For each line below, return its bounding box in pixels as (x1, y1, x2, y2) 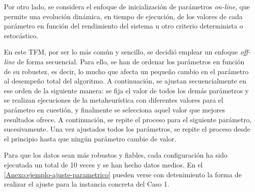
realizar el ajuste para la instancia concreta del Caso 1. (4, 179, 170, 189)
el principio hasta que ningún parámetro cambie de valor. (4, 133, 176, 143)
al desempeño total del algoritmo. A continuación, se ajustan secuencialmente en (4, 76, 247, 86)
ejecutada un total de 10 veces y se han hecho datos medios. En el (4, 159, 203, 169)
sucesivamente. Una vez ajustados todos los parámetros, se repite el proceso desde (4, 124, 251, 134)
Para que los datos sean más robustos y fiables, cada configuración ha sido (4, 150, 227, 160)
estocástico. (4, 30, 38, 40)
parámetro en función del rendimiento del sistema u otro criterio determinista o (4, 21, 243, 31)
